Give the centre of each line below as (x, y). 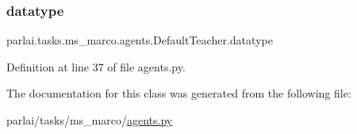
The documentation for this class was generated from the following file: (179, 93)
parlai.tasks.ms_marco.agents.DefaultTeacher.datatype (140, 40)
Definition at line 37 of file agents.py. (96, 66)
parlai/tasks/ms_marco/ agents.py (90, 120)
